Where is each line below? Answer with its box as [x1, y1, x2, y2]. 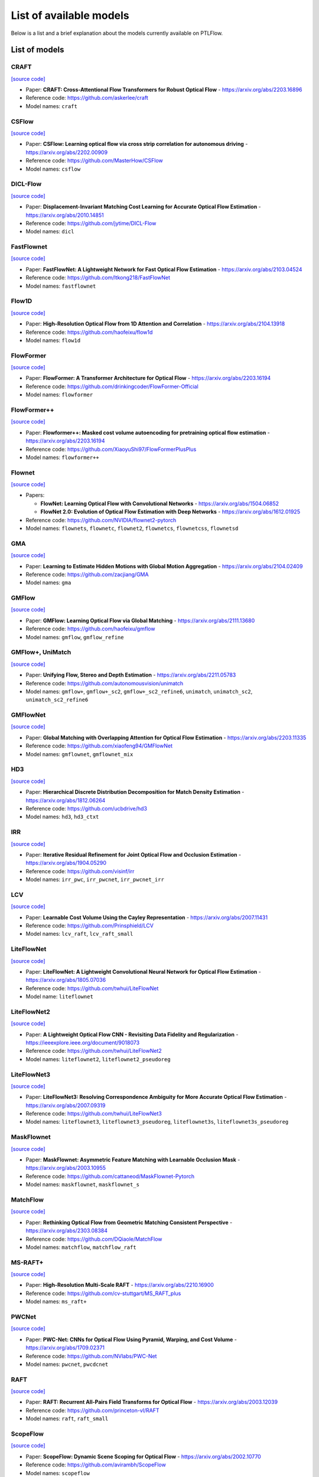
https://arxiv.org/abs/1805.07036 [25, 977, 106, 984]
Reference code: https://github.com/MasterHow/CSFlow [25, 157, 164, 164]
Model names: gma [25, 579, 71, 586]
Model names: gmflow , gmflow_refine [25, 633, 124, 640]
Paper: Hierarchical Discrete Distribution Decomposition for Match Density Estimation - [25, 789, 245, 796]
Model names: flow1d [25, 337, 81, 344]
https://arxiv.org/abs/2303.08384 [25, 1227, 108, 1234]
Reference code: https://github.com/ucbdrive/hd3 [25, 805, 148, 812]
